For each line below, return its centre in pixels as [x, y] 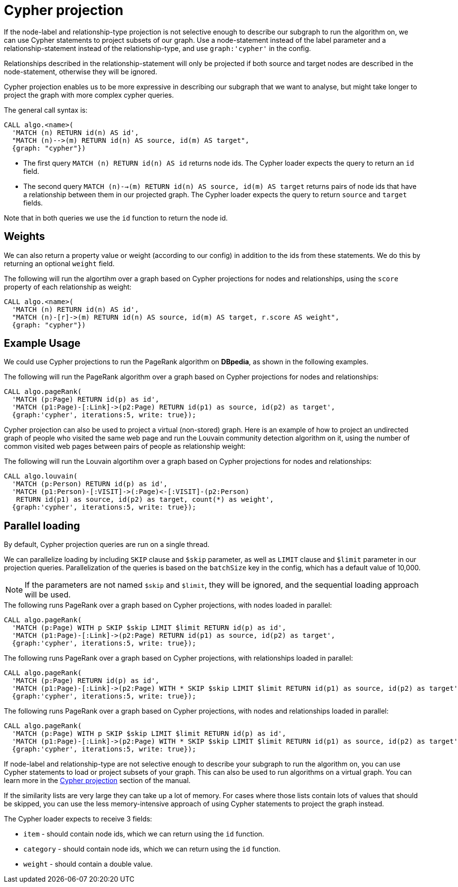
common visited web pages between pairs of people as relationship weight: [125, 446]
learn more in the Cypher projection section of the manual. [97, 781]
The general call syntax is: [46, 110]
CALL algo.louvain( [41, 476]
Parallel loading [42, 526]
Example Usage [42, 343]
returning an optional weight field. [59, 263]
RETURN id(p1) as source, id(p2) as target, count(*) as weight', [145, 500]
